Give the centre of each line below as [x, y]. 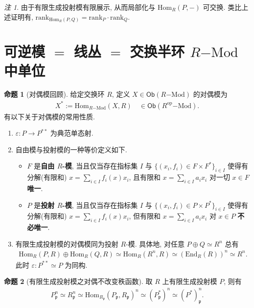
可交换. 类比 [222, 7]
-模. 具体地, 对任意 [155, 243]
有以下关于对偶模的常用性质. [49, 116]
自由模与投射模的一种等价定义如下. [71, 149]
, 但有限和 [145, 216]
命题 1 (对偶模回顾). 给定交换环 [54, 94]
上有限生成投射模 [190, 281]
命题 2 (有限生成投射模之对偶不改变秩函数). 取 [78, 281]
